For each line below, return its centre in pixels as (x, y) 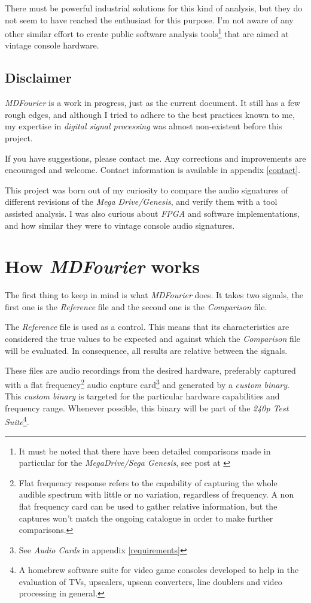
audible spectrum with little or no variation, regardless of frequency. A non (156, 494)
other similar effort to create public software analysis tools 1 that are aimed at (147, 33)
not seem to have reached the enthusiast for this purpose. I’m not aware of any (149, 19)
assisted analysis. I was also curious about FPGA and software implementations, (152, 213)
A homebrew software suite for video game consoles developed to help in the (159, 570)
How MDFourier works (102, 266)
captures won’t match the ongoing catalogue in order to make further (146, 518)
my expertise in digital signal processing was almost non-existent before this (144, 126)
